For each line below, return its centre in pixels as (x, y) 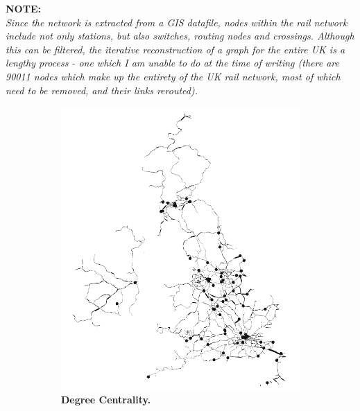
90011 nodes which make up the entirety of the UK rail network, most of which (173, 76)
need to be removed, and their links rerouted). (102, 90)
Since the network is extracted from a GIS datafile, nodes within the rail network (177, 22)
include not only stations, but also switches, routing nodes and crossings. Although (180, 36)
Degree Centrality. (106, 400)
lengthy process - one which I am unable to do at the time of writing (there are (172, 63)
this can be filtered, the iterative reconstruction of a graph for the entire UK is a (175, 49)
